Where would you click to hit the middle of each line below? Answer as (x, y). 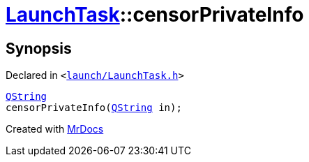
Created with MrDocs (55, 129)
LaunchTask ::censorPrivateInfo (155, 15)
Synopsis (39, 48)
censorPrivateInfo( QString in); (94, 108)
